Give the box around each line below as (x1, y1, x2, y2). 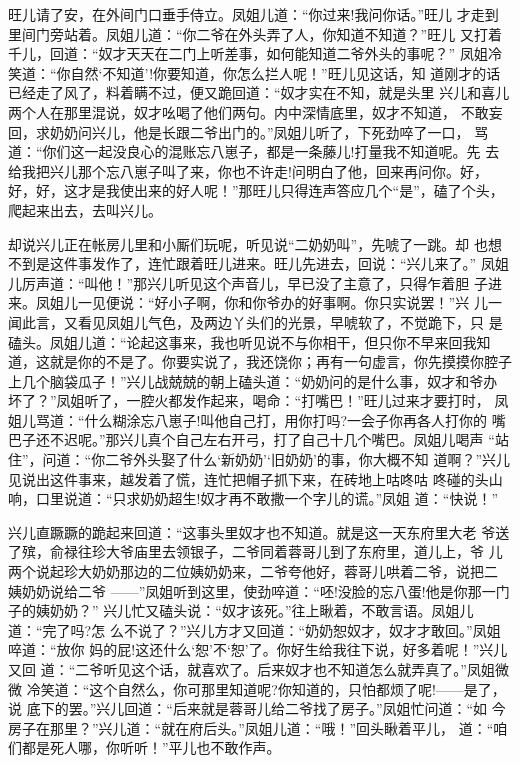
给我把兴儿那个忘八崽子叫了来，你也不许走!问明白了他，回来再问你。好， (8, 160, 488, 181)
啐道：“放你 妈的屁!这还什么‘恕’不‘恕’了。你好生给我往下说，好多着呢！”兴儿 (8, 639, 508, 660)
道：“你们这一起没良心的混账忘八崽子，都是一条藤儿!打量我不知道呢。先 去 (8, 141, 500, 162)
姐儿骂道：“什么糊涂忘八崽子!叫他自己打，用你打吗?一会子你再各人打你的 (8, 409, 488, 430)
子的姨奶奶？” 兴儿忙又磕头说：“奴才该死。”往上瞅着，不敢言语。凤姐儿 (8, 600, 474, 621)
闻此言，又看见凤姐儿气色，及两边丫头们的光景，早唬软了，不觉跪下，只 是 (8, 311, 503, 332)
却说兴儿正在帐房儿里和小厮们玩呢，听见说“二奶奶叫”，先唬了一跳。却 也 (8, 233, 488, 254)
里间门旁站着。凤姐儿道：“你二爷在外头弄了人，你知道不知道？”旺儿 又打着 (8, 23, 502, 44)
